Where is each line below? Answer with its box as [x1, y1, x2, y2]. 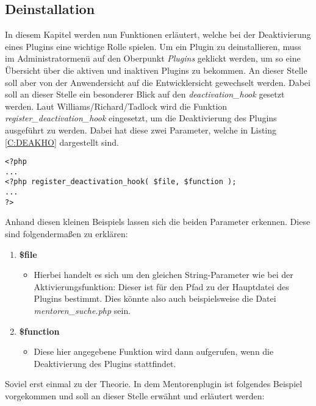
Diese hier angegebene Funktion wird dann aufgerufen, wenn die [34, 345, 274, 358]
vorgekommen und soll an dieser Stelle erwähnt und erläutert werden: [5, 389, 265, 402]
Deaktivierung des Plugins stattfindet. [34, 357, 176, 369]
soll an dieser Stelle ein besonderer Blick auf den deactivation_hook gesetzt [5, 88, 285, 101]
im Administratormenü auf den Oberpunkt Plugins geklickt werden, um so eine [5, 52, 301, 65]
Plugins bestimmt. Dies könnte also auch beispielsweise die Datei [34, 292, 276, 305]
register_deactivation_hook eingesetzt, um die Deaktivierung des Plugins [5, 112, 277, 124]
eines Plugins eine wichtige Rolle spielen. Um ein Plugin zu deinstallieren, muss [5, 40, 301, 52]
